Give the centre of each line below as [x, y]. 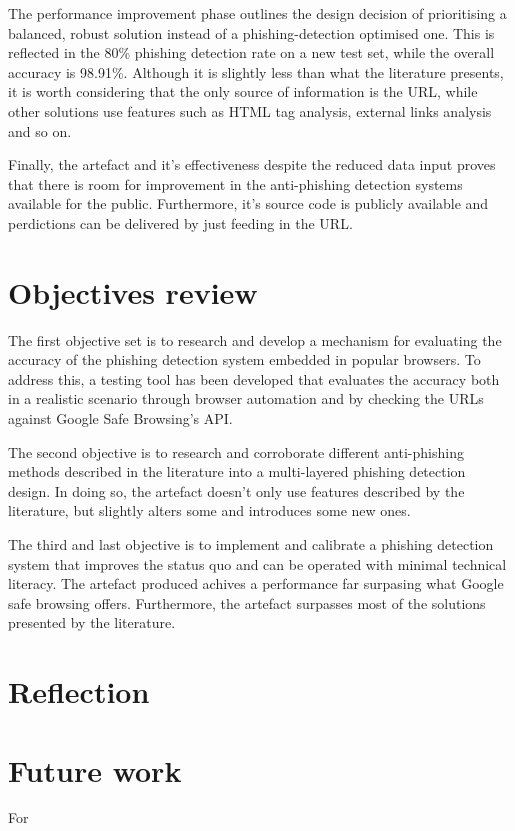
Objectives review [133, 291]
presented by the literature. [92, 622]
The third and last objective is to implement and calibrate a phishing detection [251, 544]
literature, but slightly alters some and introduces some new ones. [209, 510]
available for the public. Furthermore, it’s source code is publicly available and [248, 203]
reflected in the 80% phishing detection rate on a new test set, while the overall [251, 52]
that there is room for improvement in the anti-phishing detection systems [235, 183]
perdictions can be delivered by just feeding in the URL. [180, 222]
